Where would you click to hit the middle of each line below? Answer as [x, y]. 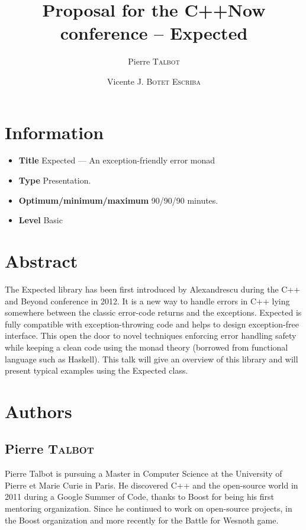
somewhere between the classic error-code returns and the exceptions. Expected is [153, 312]
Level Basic [41, 220]
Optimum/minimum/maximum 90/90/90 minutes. [118, 200]
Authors [38, 411]
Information [54, 132]
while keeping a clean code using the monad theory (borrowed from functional [146, 347]
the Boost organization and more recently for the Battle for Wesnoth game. [142, 520]
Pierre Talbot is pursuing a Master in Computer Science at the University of [144, 473]
